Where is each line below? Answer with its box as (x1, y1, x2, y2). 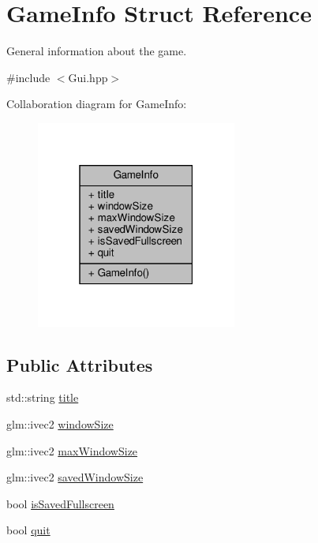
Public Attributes (6, 352, 153, 376)
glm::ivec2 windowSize (6, 415, 114, 432)
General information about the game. (6, 43, 187, 59)
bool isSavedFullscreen (6, 495, 114, 511)
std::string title (6, 389, 79, 406)
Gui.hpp (68, 69, 108, 85)
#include (6, 69, 51, 85)
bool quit (6, 522, 51, 538)
